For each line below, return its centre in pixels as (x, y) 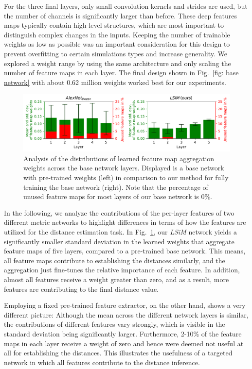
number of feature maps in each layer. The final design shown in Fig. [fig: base (121, 73)
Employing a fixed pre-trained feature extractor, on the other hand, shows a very (125, 305)
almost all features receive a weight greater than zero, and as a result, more (117, 279)
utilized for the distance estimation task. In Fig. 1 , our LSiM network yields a (121, 232)
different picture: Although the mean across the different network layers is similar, (126, 314)
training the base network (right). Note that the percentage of (116, 187)
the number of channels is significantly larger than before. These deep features (120, 15)
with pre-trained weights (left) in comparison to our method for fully (126, 177)
